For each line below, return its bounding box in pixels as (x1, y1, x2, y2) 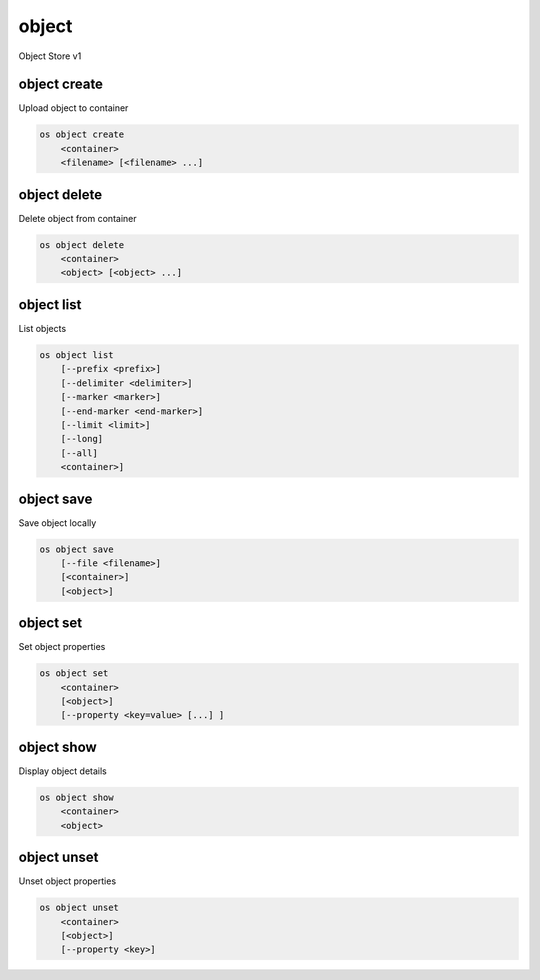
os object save (39, 543, 114, 555)
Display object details (18, 765, 107, 777)
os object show (39, 791, 114, 803)
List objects (18, 322, 67, 334)
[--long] (60, 433, 104, 445)
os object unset (39, 902, 120, 914)
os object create (39, 129, 125, 140)
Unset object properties (18, 875, 117, 887)
